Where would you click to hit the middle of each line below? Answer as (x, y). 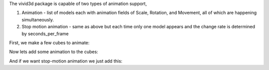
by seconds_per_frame (45, 34)
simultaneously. (38, 19)
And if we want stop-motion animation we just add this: (66, 61)
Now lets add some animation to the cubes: (54, 52)
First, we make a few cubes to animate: (49, 43)
